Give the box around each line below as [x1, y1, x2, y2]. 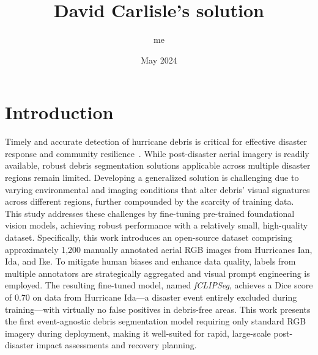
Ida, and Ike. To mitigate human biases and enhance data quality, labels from [5, 255, 296, 268]
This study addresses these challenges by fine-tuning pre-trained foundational [5, 207, 295, 219]
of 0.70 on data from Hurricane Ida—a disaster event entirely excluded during [5, 290, 297, 303]
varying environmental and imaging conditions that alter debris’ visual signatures [5, 183, 310, 196]
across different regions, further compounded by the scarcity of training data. [5, 195, 294, 208]
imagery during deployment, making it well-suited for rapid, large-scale [5, 326, 271, 339]
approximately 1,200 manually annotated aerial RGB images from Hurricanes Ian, [5, 243, 312, 255]
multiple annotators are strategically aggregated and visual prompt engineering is [5, 266, 310, 279]
